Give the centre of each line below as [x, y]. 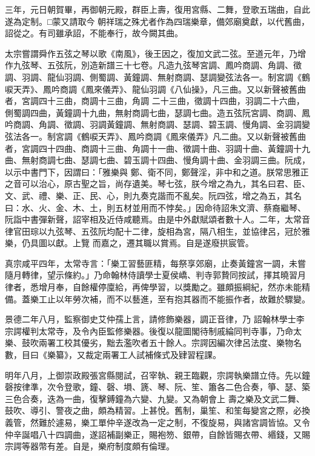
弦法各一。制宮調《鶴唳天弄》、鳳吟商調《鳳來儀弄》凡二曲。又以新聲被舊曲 [155, 136]
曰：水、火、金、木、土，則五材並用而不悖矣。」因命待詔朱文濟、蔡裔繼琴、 [155, 207]
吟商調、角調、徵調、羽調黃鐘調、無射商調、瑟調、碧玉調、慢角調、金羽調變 [157, 124]
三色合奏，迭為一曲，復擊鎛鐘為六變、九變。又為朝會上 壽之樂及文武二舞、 [155, 398]
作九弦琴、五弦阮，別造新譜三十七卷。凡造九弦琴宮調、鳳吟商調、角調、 [149, 65]
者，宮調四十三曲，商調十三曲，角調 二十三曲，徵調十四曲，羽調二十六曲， [155, 101]
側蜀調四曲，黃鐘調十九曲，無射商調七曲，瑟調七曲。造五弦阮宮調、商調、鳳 [157, 112]
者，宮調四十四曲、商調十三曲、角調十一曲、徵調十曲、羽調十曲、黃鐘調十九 [157, 148]
